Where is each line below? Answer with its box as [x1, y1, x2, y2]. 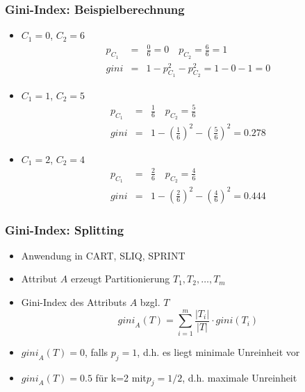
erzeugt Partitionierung [71, 271, 170, 286]
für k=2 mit [95, 370, 147, 384]
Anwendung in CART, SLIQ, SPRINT [21, 248, 186, 262]
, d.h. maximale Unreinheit [182, 370, 297, 384]
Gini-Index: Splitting [5, 221, 124, 238]
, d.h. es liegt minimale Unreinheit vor [137, 344, 300, 359]
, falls [85, 344, 108, 359]
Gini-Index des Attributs [21, 295, 126, 309]
